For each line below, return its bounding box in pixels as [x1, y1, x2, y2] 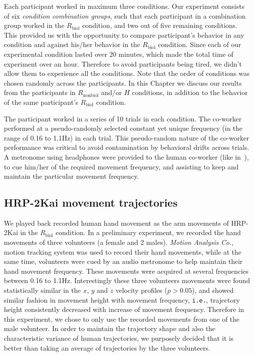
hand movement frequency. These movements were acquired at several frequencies [4, 265, 249, 276]
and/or [101, 87, 122, 97]
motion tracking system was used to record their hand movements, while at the [4, 246, 242, 257]
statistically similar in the [4, 285, 81, 295]
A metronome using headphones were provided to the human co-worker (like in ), [4, 151, 249, 162]
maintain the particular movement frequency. [4, 171, 139, 181]
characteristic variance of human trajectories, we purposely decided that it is [4, 333, 234, 343]
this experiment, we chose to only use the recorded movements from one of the [4, 313, 240, 324]
